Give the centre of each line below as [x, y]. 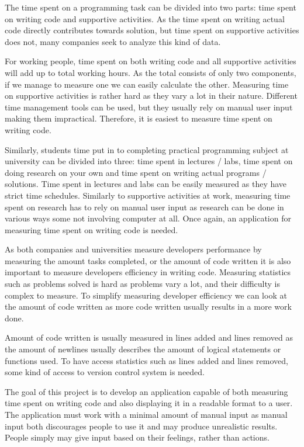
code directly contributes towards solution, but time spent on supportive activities [152, 30]
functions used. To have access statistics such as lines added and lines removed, [146, 360]
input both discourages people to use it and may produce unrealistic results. [141, 426]
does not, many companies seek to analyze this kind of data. [113, 41]
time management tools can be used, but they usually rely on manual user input [149, 107]
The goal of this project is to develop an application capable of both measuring [146, 391]
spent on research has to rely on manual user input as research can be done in [144, 207]
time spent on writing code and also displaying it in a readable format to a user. [149, 403]
